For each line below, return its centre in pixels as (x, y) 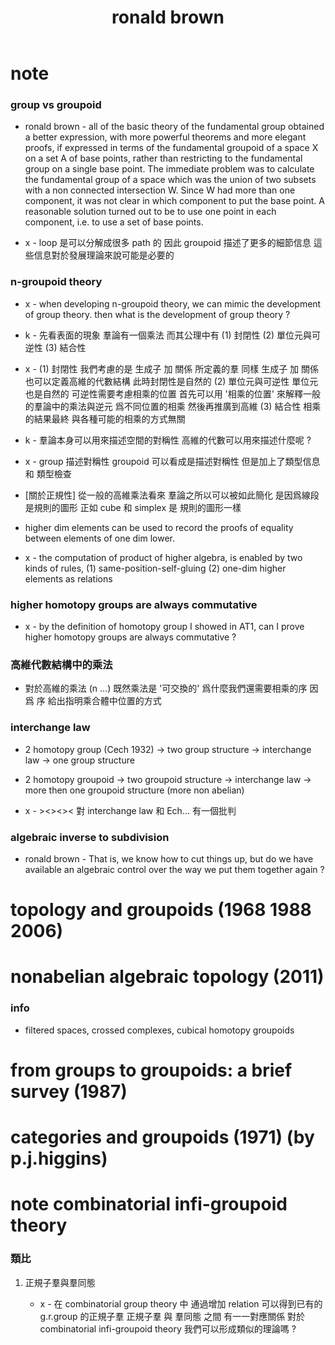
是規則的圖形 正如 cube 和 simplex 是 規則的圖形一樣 (133, 507)
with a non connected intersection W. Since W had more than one (160, 190)
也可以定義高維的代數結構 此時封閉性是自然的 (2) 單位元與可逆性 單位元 (171, 381)
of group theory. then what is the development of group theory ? (157, 314)
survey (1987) (69, 1091)
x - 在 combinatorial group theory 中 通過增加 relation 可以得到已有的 (181, 1303)
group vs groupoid (56, 105)
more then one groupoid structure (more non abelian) (134, 790)
